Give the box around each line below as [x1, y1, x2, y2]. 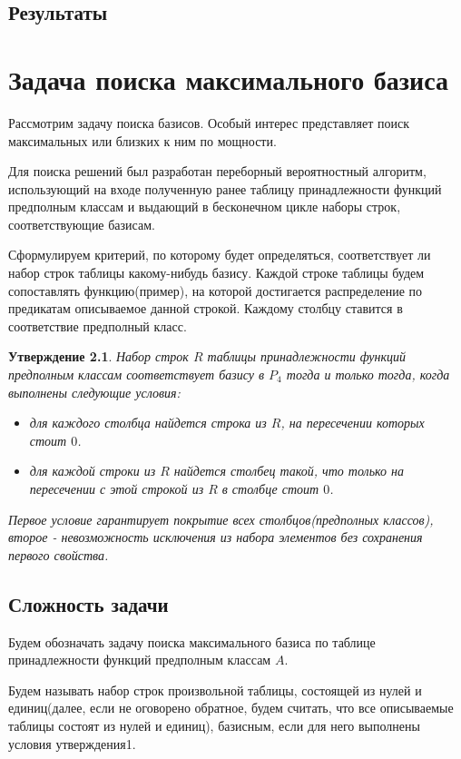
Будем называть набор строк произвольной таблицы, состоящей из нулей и [8, 680, 422, 699]
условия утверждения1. [8, 734, 136, 753]
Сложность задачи [8, 589, 169, 617]
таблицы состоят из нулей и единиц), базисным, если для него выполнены [8, 715, 420, 734]
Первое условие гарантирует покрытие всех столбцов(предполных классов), [8, 509, 434, 528]
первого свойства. [8, 545, 109, 564]
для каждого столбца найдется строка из [29, 413, 267, 432]
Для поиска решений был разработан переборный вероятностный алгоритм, [8, 162, 427, 181]
